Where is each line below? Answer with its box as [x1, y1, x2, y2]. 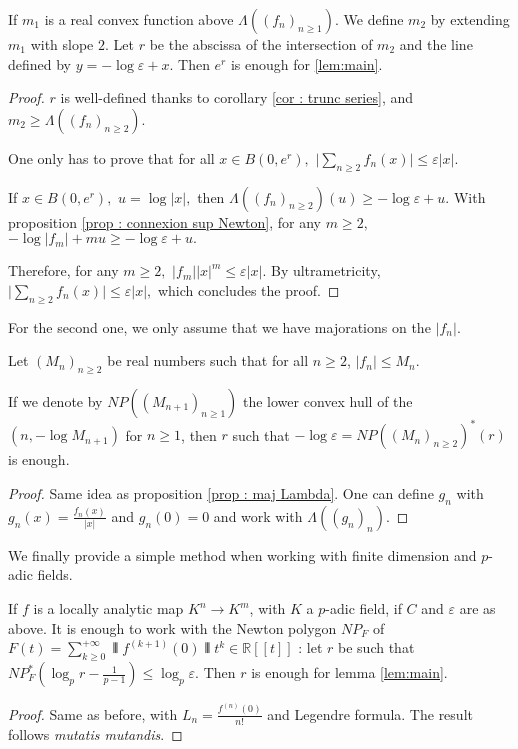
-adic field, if [325, 598, 402, 619]
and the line [399, 34, 473, 54]
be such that [338, 637, 415, 658]
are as [459, 598, 496, 619]
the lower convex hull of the [242, 390, 413, 411]
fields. [37, 564, 73, 585]
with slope [30, 34, 94, 54]
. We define [334, 9, 404, 29]
